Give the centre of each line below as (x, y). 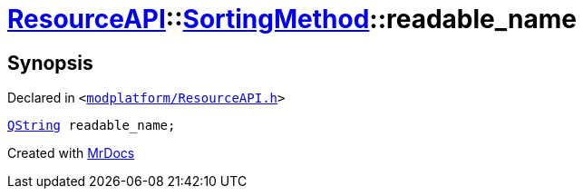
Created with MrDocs (71, 153)
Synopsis (50, 63)
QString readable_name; (92, 126)
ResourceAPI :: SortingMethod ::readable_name (292, 19)
